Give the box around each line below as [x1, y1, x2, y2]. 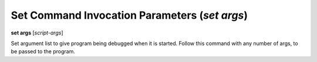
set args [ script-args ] [11, 29, 64, 36]
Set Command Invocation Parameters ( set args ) [11, 9, 248, 22]
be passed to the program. [11, 48, 76, 55]
